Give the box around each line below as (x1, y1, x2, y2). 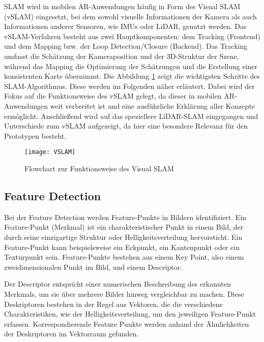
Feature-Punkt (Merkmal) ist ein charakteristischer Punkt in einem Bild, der (4, 222, 244, 232)
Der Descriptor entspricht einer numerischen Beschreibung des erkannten (4, 278, 231, 289)
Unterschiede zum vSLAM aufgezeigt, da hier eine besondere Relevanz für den (4, 120, 248, 131)
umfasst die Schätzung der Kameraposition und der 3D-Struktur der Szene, (4, 50, 239, 61)
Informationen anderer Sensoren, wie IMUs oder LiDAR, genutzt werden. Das (4, 21, 247, 32)
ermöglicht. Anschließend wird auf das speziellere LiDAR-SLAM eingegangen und (4, 110, 258, 121)
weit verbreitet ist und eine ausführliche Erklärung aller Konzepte (50, 100, 255, 111)
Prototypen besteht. (4, 130, 67, 141)
